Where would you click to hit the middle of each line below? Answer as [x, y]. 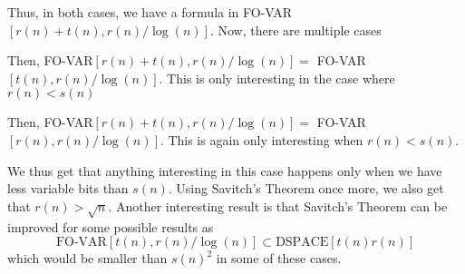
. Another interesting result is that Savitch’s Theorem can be [278, 205]
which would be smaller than [87, 258]
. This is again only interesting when [262, 139]
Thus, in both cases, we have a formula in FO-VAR [150, 12]
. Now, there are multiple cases [295, 29]
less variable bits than [68, 188]
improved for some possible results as [111, 226]
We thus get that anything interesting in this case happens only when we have [225, 170]
